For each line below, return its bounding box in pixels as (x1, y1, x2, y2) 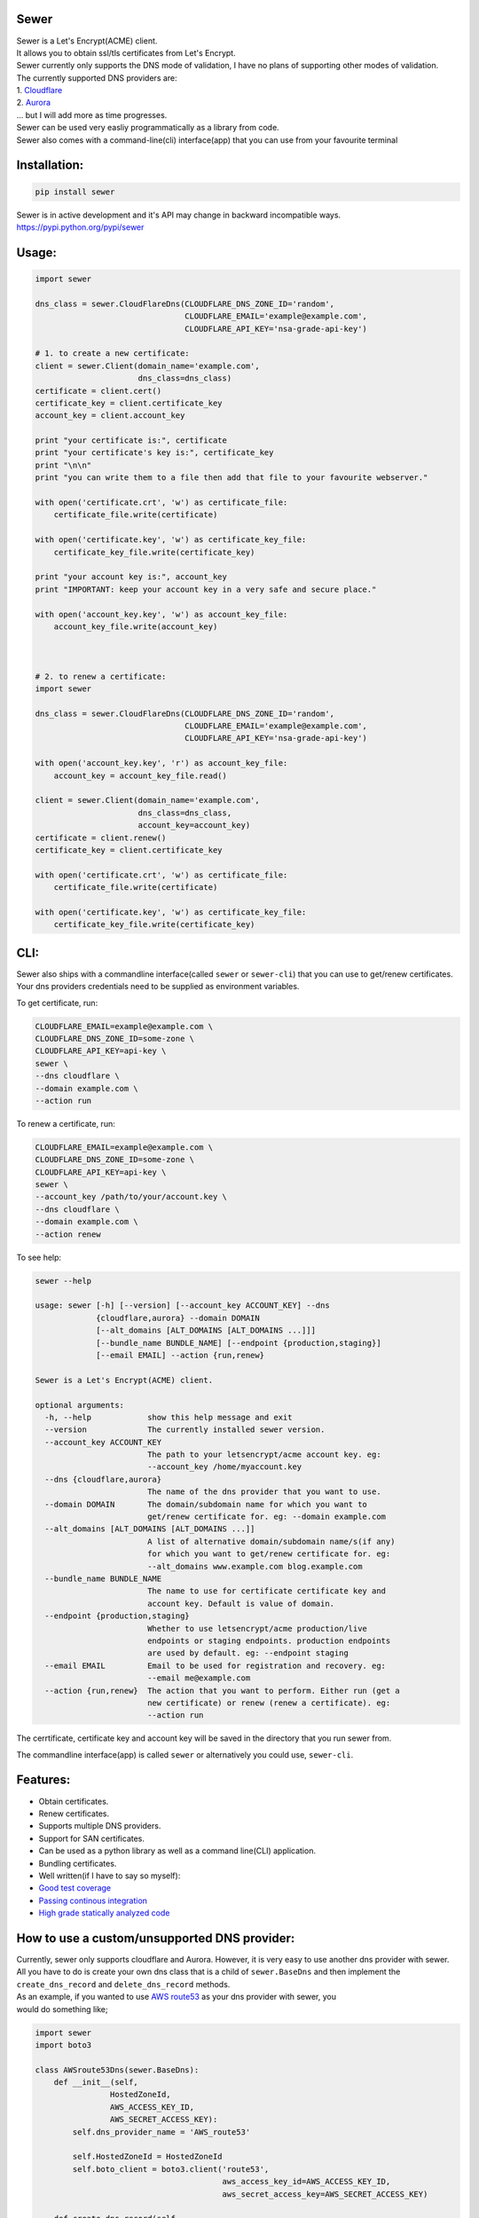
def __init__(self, (53, 2077, 139, 2088)
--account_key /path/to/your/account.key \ (35, 1192, 228, 1202)
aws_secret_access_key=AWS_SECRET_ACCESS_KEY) (222, 2189, 428, 2199)
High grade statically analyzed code (38, 1907, 170, 1918)
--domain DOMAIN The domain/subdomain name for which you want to (44, 1499, 368, 1509)
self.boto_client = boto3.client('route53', (72, 2164, 270, 2174)
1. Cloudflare (16, 85, 63, 96)
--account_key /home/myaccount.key (146, 1462, 302, 1472)
